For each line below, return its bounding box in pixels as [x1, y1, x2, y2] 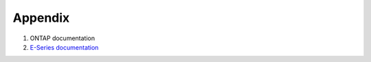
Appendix [12, 10, 70, 25]
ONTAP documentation [30, 34, 95, 42]
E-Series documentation [30, 43, 99, 51]
